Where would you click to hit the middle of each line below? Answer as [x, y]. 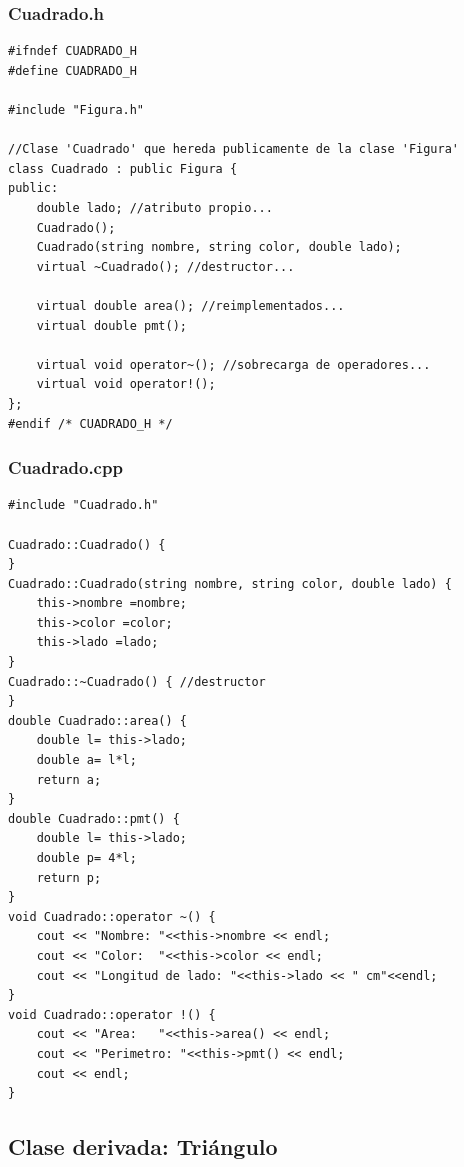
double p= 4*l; [86, 858]
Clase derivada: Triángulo [143, 1146]
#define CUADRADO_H [72, 70]
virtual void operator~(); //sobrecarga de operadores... [233, 364]
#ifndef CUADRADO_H [72, 51]
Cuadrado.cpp [65, 467]
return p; [69, 877]
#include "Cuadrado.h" [83, 505]
